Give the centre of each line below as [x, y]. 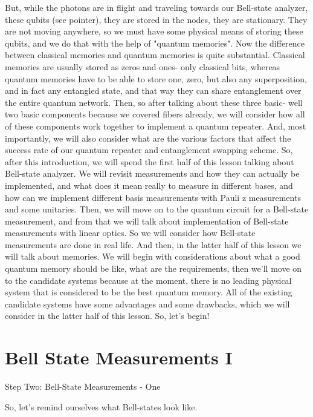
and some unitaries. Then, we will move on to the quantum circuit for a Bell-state [157, 209]
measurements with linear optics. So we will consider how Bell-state [130, 233]
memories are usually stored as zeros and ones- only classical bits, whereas [143, 66]
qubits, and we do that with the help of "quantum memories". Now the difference [155, 43]
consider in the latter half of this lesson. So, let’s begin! [107, 316]
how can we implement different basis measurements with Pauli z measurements [153, 197]
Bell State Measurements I [119, 357]
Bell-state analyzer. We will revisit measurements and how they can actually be [152, 173]
